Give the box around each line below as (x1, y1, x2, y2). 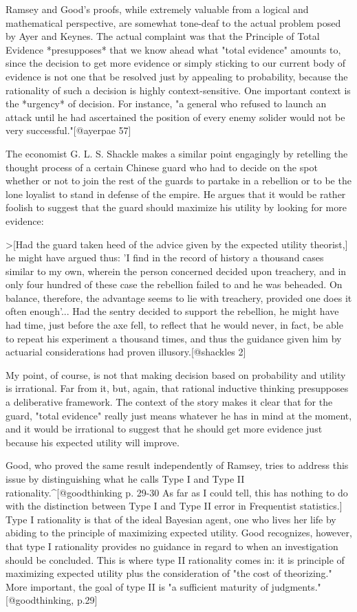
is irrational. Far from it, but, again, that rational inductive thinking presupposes (6, 381, 349, 395)
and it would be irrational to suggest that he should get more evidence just (6, 422, 323, 436)
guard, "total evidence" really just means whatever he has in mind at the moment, (6, 408, 352, 422)
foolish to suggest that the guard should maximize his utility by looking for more (6, 200, 347, 215)
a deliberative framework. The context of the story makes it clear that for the (6, 395, 333, 409)
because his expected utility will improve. (6, 435, 180, 449)
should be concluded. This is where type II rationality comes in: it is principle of (6, 552, 345, 567)
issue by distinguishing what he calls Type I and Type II (6, 472, 245, 485)
